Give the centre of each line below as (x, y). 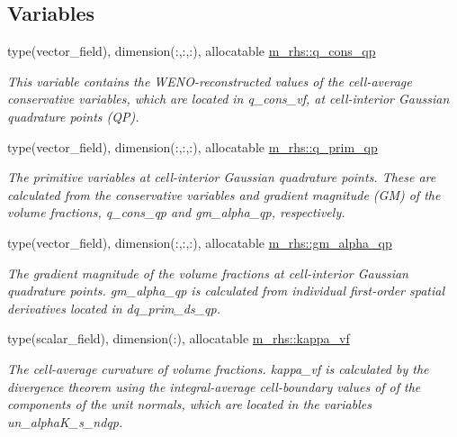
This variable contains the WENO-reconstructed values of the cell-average (210, 81)
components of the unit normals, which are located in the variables (189, 404)
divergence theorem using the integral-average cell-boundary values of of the (214, 386)
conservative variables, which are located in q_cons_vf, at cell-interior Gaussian (228, 99)
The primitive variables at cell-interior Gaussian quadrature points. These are (222, 177)
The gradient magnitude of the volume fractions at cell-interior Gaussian (208, 273)
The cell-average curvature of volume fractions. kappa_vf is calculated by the (218, 368)
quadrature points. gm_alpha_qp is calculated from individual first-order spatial (226, 291)
